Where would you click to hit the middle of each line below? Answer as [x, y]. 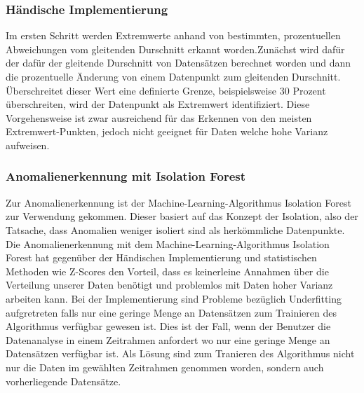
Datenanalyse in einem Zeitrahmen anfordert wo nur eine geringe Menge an [168, 339]
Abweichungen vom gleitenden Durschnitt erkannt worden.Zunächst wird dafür [175, 49]
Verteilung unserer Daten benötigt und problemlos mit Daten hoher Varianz [169, 285]
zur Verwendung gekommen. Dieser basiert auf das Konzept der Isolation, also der [182, 216]
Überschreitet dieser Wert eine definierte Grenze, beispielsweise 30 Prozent [166, 90]
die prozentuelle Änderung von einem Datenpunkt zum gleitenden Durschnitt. [173, 76]
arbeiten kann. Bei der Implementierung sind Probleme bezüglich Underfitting [174, 298]
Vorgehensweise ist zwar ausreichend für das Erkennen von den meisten [159, 117]
